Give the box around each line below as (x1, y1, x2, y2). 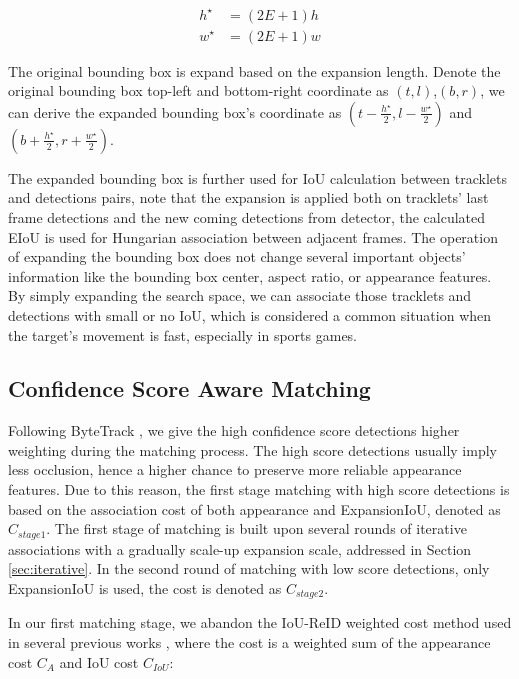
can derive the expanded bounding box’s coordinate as (8, 101, 342, 122)
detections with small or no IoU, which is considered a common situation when (8, 304, 492, 325)
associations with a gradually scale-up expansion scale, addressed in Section (8, 538, 472, 559)
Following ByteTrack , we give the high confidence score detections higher (8, 420, 460, 441)
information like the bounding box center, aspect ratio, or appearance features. (8, 265, 492, 286)
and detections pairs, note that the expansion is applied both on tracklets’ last (8, 187, 489, 208)
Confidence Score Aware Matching (8, 373, 371, 404)
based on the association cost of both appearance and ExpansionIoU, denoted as (8, 498, 501, 519)
